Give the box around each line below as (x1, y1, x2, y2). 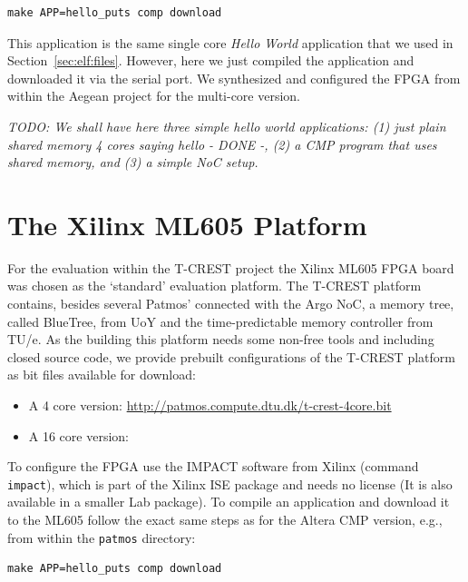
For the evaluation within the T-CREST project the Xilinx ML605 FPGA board (7, 258, 454, 277)
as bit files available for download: (7, 365, 196, 384)
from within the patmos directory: (7, 528, 196, 547)
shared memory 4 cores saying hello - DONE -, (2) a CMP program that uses (7, 134, 437, 153)
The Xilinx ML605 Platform (7, 205, 367, 242)
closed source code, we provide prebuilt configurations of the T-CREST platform (7, 347, 455, 366)
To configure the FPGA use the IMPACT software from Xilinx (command (7, 457, 419, 476)
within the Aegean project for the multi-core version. (7, 86, 301, 105)
